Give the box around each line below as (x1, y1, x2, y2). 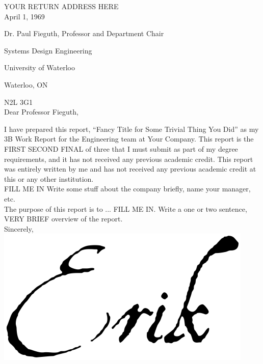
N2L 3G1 (4, 96, 33, 107)
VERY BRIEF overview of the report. (4, 213, 123, 224)
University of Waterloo (4, 62, 75, 73)
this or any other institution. (4, 173, 94, 184)
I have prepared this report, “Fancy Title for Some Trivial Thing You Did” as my (4, 123, 259, 134)
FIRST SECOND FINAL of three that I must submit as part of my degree (4, 143, 238, 154)
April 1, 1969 (4, 11, 45, 21)
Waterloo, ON (4, 79, 48, 90)
